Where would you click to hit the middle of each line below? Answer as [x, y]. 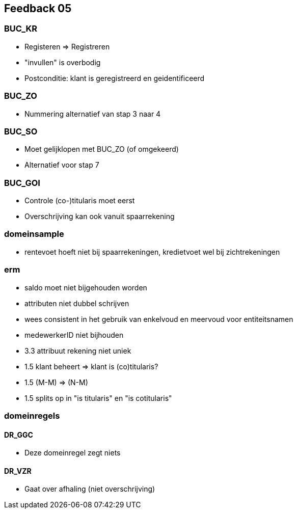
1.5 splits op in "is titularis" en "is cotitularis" [98, 398]
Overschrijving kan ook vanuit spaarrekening [100, 217]
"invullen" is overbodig [63, 62]
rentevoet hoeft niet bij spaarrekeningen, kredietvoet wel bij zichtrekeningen [152, 252]
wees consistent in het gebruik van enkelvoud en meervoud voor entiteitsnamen [159, 319]
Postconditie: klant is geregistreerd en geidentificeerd [115, 78]
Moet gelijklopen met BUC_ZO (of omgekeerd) [102, 149]
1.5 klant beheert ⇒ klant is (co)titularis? [91, 366]
